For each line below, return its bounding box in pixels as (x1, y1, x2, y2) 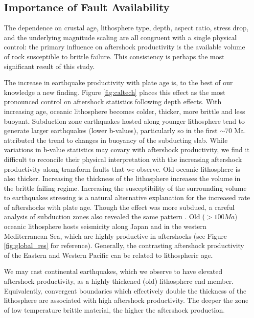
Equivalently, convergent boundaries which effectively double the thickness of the (4, 285, 247, 295)
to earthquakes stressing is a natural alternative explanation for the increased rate (4, 192, 250, 203)
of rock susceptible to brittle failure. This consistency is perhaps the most (4, 51, 225, 61)
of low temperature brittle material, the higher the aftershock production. (4, 304, 225, 315)
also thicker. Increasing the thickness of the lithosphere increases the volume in (4, 173, 241, 183)
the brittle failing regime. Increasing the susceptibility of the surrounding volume (4, 182, 247, 193)
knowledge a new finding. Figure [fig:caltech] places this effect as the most (4, 87, 226, 97)
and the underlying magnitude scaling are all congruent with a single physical (4, 32, 237, 42)
